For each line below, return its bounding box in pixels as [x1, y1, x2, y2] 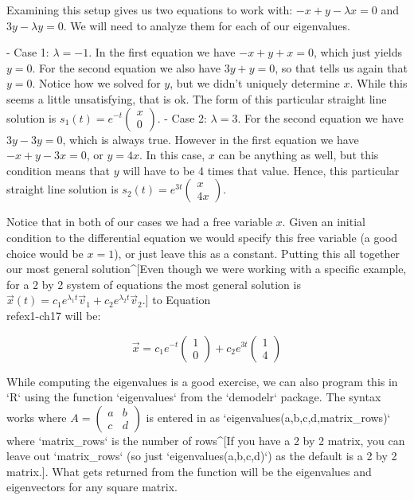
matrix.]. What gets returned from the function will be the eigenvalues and [6, 463, 372, 479]
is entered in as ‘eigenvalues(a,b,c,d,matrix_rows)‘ [146, 408, 391, 425]
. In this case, [139, 146, 205, 163]
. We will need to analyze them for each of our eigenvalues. [63, 17, 350, 33]
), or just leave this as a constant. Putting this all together [114, 244, 400, 261]
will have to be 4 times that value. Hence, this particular [123, 162, 400, 178]
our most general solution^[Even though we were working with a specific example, [6, 260, 407, 277]
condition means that [6, 162, 110, 178]
